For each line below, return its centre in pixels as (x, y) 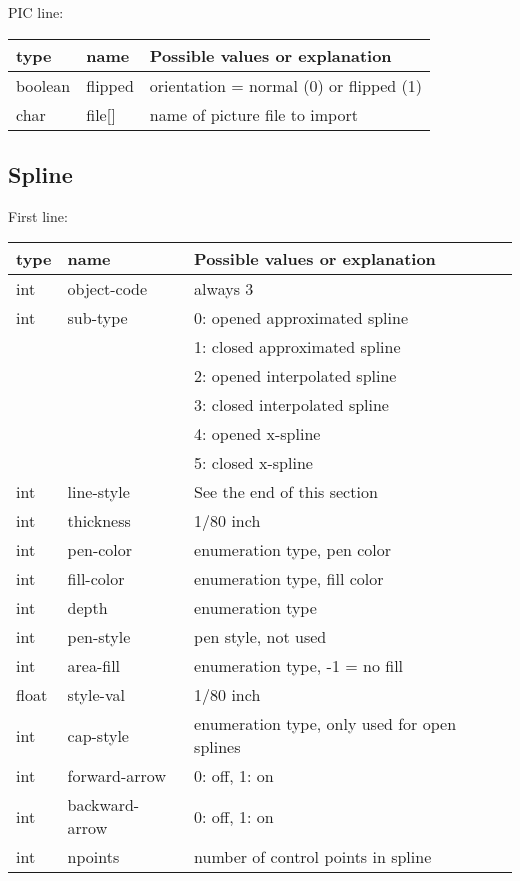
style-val (96, 695)
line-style (98, 492)
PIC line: (36, 12)
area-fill (94, 666)
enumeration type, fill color (289, 579)
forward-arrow (116, 776)
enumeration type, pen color (293, 550)
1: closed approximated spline (297, 347)
